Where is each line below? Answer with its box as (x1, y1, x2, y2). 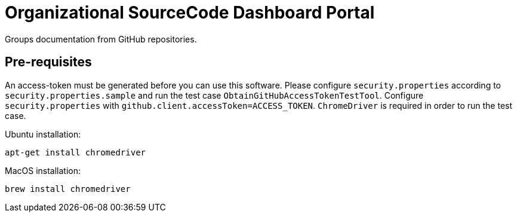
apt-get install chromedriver (5, 147, 146, 157)
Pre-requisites (5, 54, 92, 70)
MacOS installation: (5, 165, 81, 176)
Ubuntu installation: (5, 129, 81, 139)
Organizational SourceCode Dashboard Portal (5, 2, 375, 23)
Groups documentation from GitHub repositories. (5, 33, 197, 44)
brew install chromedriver (5, 184, 131, 194)
